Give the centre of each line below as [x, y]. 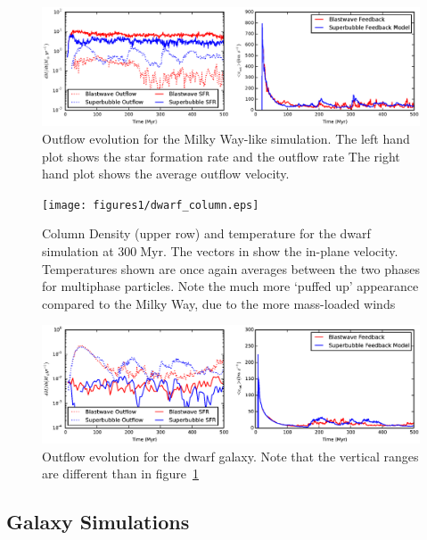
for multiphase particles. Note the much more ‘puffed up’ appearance [230, 286]
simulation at [78, 250]
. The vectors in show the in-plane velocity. [280, 250]
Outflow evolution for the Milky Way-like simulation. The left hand [226, 138]
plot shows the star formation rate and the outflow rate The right [221, 156]
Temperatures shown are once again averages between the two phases [231, 268]
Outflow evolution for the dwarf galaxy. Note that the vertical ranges [230, 456]
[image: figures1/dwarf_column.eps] [151, 205]
